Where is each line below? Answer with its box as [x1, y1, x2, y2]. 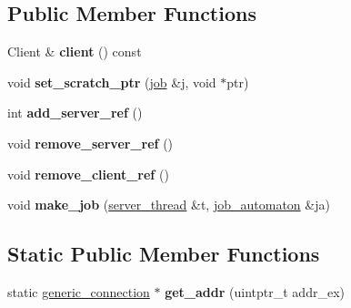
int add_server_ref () [7, 103, 143, 122]
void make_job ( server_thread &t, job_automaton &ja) [7, 195, 330, 214]
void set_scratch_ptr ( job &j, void [7, 72, 216, 91]
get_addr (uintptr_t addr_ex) [165, 282, 345, 301]
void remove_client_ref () [7, 164, 169, 183]
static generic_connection [7, 282, 150, 301]
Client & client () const [7, 42, 142, 61]
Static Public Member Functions [7, 240, 320, 268]
